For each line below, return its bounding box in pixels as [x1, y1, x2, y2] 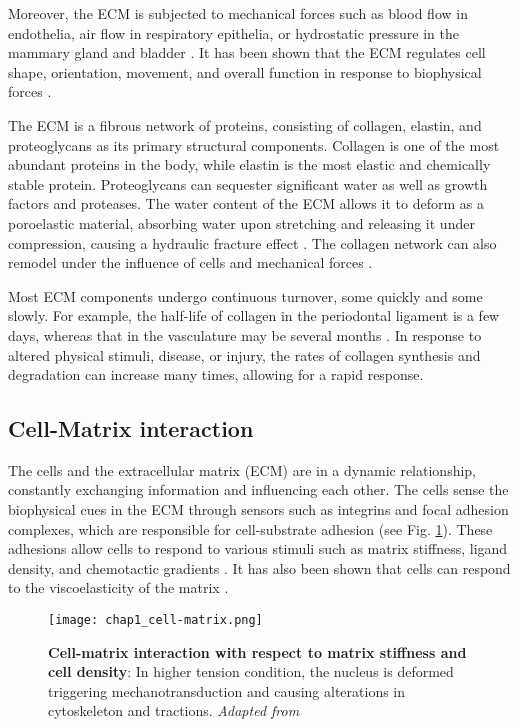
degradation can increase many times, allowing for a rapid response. [8, 364, 424, 385]
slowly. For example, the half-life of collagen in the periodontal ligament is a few [8, 305, 500, 326]
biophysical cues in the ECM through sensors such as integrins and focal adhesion [8, 499, 509, 520]
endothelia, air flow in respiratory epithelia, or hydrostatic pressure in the [8, 22, 459, 43]
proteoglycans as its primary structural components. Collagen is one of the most [8, 134, 500, 155]
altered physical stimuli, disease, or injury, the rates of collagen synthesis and [8, 344, 481, 365]
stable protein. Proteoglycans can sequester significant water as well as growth [8, 173, 488, 194]
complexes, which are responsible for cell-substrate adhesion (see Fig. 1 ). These [8, 518, 493, 539]
